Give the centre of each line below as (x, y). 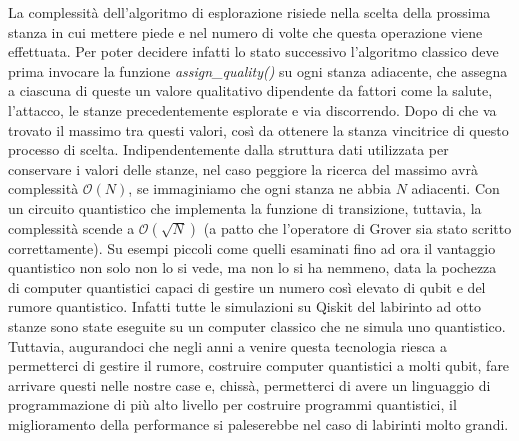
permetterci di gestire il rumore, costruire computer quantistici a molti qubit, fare (259, 365)
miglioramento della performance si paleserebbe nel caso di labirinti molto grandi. (258, 423)
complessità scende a (71, 227)
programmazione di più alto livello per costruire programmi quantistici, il (232, 404)
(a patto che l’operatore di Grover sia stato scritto (357, 227)
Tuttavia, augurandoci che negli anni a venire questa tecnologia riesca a (227, 345)
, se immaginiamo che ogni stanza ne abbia (259, 188)
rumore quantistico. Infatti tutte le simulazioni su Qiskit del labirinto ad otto (244, 306)
